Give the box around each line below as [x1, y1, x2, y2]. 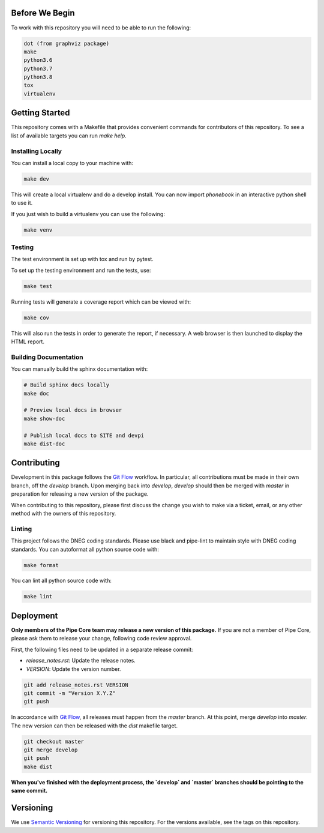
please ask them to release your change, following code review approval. [11, 635, 192, 642]
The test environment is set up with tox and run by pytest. [11, 256, 154, 263]
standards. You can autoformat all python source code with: [11, 546, 159, 553]
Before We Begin [11, 8, 75, 18]
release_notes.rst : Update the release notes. [26, 657, 136, 664]
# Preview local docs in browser [23, 407, 122, 413]
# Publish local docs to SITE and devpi [23, 432, 144, 439]
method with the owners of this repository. [11, 510, 116, 517]
